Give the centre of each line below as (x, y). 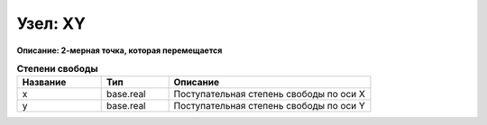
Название (44, 83)
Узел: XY (51, 23)
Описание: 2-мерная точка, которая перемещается (119, 50)
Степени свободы (57, 69)
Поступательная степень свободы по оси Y (269, 106)
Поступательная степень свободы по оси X (269, 94)
